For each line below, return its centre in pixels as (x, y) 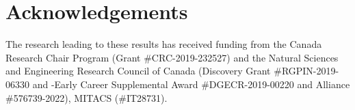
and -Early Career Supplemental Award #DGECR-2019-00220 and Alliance (191, 84)
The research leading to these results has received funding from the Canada (164, 44)
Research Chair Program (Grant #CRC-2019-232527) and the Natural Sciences (172, 57)
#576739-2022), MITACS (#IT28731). (87, 97)
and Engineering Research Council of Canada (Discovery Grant (138, 71)
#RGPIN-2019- (306, 71)
